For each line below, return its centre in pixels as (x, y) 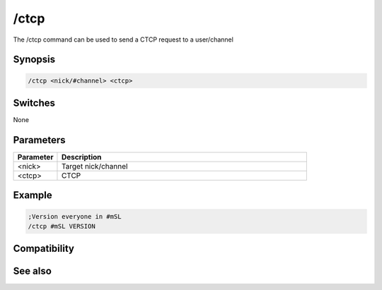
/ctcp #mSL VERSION (62, 226)
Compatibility (44, 249)
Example (33, 195)
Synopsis (34, 60)
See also (33, 271)
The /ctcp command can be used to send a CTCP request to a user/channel (123, 40)
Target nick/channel (94, 166)
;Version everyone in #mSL (75, 216)
